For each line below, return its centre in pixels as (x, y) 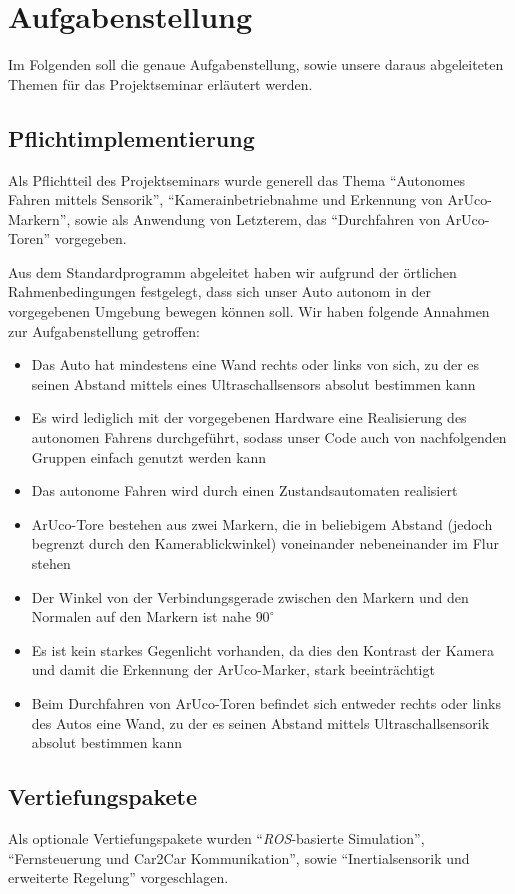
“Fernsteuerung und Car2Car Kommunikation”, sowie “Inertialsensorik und (239, 857)
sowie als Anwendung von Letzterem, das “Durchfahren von (257, 218)
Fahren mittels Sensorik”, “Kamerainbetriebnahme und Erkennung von (225, 199)
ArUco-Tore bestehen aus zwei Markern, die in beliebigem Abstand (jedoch (262, 523)
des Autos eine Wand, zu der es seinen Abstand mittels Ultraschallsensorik (260, 722)
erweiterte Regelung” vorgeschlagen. (118, 877)
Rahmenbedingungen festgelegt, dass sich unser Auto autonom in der (219, 291)
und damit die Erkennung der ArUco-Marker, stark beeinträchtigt (233, 669)
